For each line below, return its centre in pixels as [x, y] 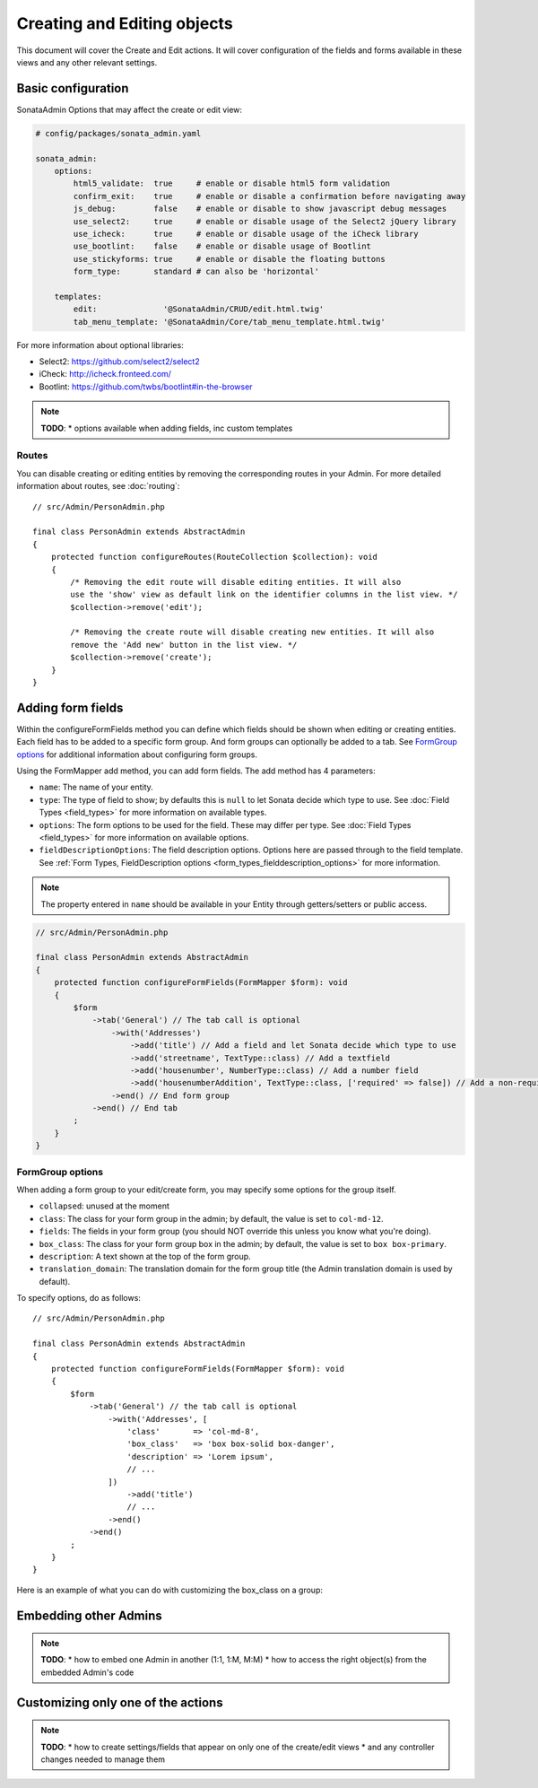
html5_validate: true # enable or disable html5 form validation [231, 183]
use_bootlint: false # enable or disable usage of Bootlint [222, 246]
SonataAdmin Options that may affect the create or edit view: [129, 109]
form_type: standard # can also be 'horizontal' [196, 272]
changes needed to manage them [103, 1759]
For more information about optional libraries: [100, 345]
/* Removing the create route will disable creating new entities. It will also [252, 632]
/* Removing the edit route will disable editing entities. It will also [236, 582]
